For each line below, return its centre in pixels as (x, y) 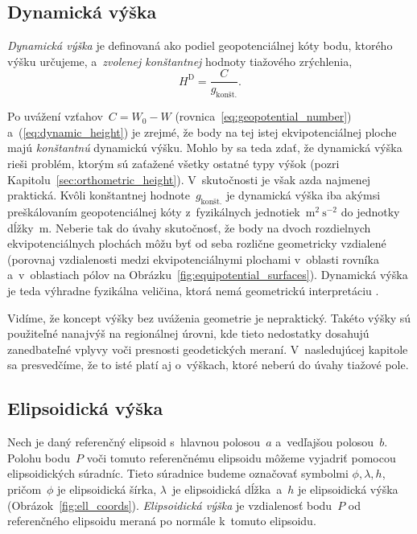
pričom (25, 489)
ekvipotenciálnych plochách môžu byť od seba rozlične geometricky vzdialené (197, 243)
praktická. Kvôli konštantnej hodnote (99, 195)
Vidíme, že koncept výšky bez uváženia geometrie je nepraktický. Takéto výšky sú (209, 317)
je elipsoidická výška (348, 489)
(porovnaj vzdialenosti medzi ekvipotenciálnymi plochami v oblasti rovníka (193, 259)
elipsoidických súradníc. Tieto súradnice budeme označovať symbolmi (178, 473)
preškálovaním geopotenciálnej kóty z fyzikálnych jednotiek (154, 212)
